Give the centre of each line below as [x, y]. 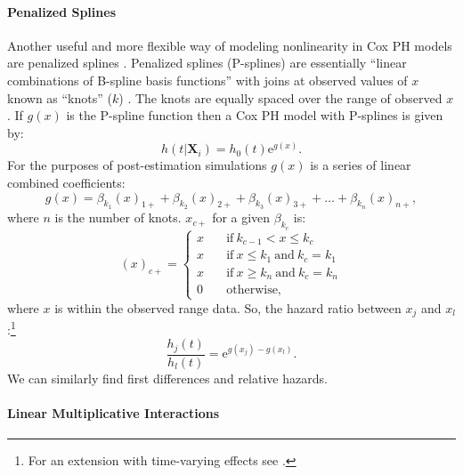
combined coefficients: [66, 182]
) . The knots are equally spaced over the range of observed [280, 97]
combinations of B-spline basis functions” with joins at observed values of [207, 80]
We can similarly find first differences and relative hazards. [167, 378]
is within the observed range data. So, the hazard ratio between [228, 307]
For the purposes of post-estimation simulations [137, 165]
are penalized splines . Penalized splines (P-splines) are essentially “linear [207, 63]
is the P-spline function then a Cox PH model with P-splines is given [255, 115]
